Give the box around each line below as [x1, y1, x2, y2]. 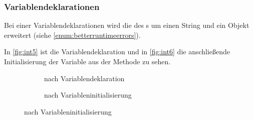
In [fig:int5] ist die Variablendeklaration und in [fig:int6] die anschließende [4, 46, 230, 57]
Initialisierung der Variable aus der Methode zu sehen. [4, 56, 171, 66]
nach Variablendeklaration [44, 73, 125, 83]
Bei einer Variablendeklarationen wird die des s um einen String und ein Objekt [4, 20, 249, 30]
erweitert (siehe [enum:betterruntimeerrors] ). [4, 29, 141, 40]
